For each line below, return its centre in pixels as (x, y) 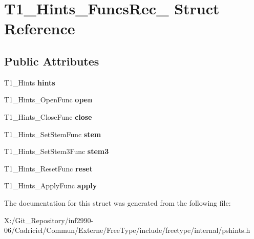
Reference (40, 28)
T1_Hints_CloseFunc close (48, 116)
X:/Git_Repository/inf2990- (49, 220)
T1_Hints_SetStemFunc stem (53, 134)
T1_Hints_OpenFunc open (48, 100)
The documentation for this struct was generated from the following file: (118, 202)
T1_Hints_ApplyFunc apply (51, 186)
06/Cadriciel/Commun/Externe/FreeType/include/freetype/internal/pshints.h (127, 230)
